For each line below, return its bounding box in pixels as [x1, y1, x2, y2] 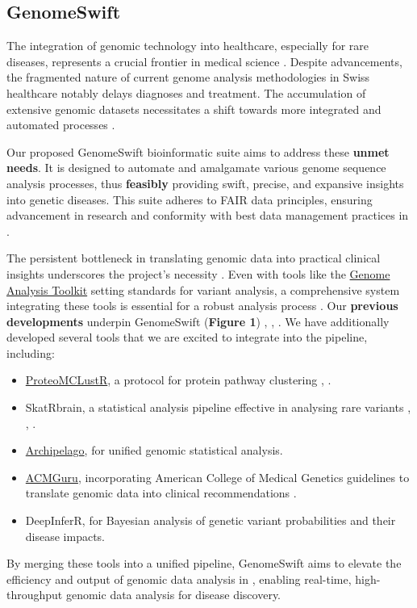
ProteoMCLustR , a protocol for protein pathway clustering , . [25, 371, 332, 388]
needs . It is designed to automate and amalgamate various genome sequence [6, 159, 386, 176]
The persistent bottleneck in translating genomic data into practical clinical [6, 249, 381, 266]
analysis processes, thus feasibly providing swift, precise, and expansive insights [6, 174, 404, 191]
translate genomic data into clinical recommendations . [25, 484, 297, 501]
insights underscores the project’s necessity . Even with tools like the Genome [6, 265, 390, 282]
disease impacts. [25, 527, 106, 544]
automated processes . [6, 116, 115, 133]
